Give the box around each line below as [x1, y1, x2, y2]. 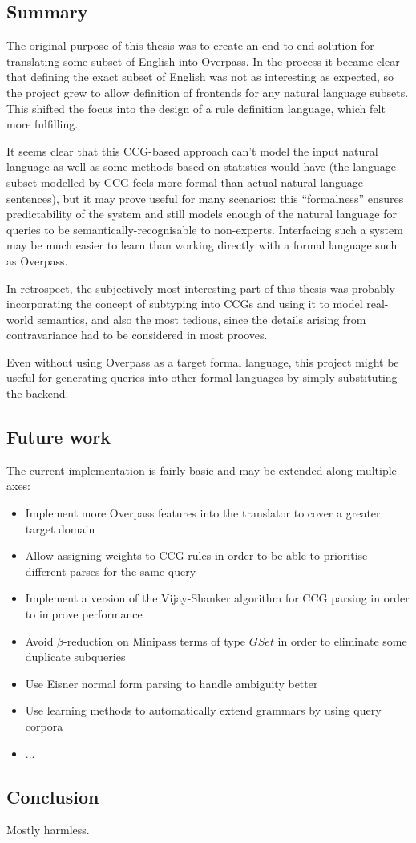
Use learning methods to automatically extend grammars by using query [25, 702, 382, 719]
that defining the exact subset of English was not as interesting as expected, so [6, 68, 394, 85]
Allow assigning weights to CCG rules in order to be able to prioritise [25, 547, 368, 564]
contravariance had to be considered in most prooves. [6, 326, 268, 343]
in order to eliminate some [277, 632, 407, 649]
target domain [25, 520, 95, 537]
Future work [6, 424, 111, 449]
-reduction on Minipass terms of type [63, 632, 246, 649]
